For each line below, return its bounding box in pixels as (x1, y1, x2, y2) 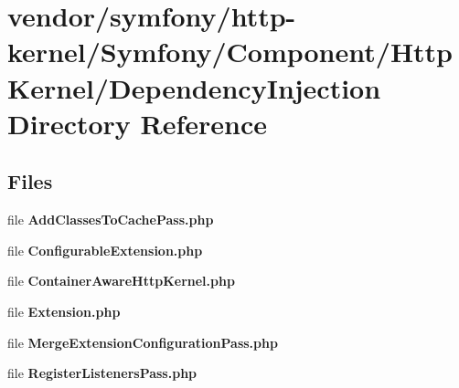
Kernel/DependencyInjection (7, 68, 381, 106)
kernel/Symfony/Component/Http (7, 33, 454, 70)
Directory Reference (7, 104, 268, 142)
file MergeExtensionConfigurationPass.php (7, 332, 278, 351)
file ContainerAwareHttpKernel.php (7, 271, 235, 290)
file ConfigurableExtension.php (7, 240, 203, 259)
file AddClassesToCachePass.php (7, 210, 214, 229)
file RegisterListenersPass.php (7, 363, 197, 383)
